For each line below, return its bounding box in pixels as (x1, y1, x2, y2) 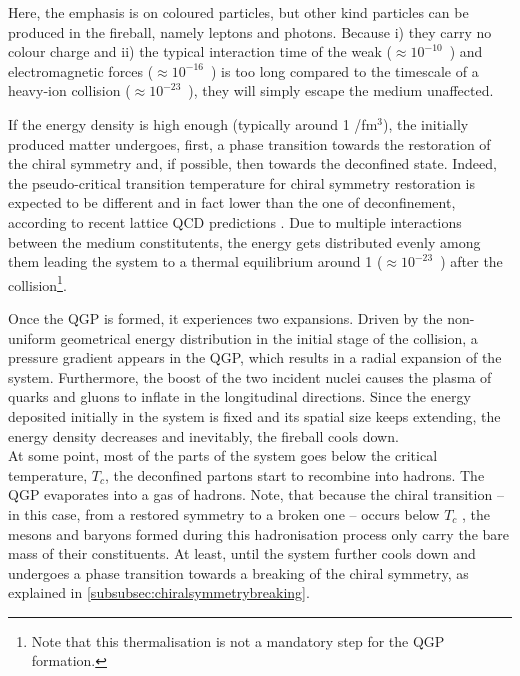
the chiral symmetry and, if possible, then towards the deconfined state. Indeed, (8, 153, 497, 174)
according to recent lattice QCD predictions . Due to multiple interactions (8, 211, 462, 232)
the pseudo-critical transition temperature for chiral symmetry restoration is (8, 172, 476, 193)
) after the (440, 251, 503, 272)
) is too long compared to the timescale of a (210, 60, 479, 81)
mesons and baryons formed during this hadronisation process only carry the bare (8, 523, 510, 544)
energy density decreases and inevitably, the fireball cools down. (8, 425, 399, 446)
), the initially (383, 113, 469, 134)
